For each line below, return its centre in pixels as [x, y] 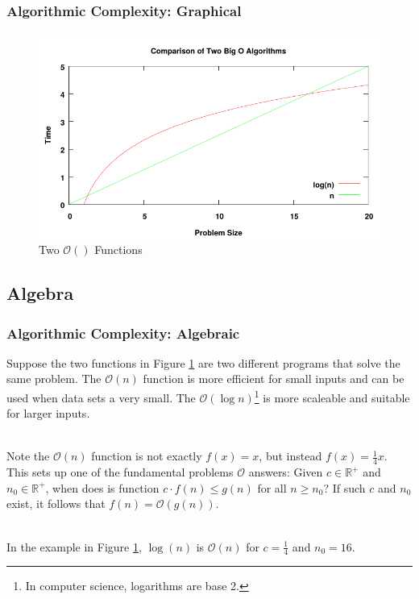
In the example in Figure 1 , [74, 546]
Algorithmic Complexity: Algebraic [123, 333]
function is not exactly [147, 456]
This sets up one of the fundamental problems [120, 472]
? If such [344, 487]
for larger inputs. [48, 413]
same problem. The [54, 379]
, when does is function [102, 487]
